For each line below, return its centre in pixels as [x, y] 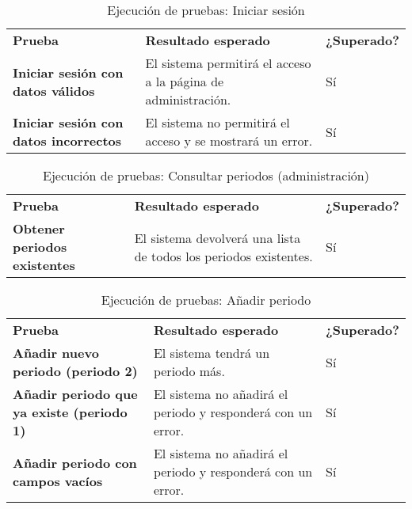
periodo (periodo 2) [75, 371]
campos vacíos [58, 481]
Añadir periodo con [75, 462]
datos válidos [54, 90]
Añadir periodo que [75, 394]
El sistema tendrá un [212, 353]
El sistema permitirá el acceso [228, 63]
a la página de [185, 81]
